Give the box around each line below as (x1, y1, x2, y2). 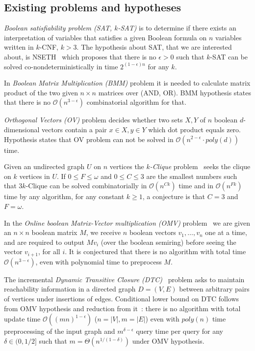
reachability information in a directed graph (4, 284, 136, 294)
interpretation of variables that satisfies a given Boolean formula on (4, 32, 207, 42)
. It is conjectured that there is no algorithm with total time (65, 246, 246, 257)
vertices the (109, 161, 144, 172)
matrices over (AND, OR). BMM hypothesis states (98, 87, 251, 97)
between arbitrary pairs (179, 284, 250, 294)
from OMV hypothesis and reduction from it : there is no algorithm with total (4, 303, 241, 313)
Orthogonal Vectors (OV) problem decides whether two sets (4, 115, 183, 125)
